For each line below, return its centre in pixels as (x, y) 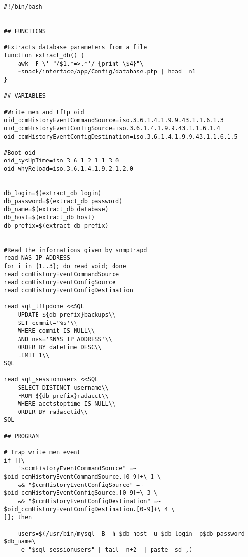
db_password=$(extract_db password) (63, 201)
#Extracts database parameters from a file (76, 47)
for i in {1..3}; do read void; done (65, 266)
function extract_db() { (44, 55)
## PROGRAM (21, 436)
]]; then (18, 517)
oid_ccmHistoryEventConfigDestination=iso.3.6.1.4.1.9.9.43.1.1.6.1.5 (121, 136)
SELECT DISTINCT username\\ (63, 387)
